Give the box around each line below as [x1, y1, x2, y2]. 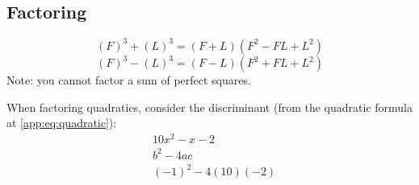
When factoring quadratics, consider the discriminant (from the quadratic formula [6, 98, 413, 115]
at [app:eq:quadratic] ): [6, 114, 117, 131]
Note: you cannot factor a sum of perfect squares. [6, 72, 251, 88]
